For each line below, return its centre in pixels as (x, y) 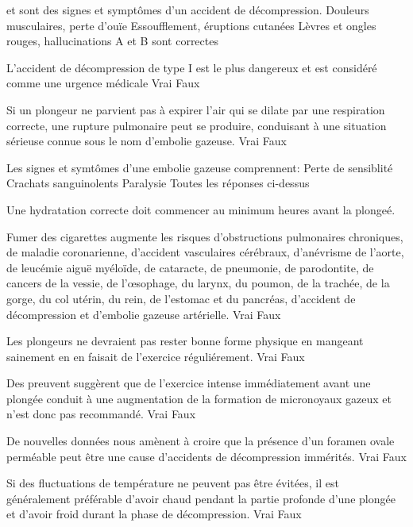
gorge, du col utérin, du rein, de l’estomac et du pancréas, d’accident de (181, 298)
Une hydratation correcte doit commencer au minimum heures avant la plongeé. (201, 209)
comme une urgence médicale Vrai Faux (103, 83)
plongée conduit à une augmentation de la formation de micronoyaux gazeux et (199, 398)
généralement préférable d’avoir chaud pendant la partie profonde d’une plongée (201, 498)
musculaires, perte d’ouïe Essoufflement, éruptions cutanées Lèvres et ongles (191, 25)
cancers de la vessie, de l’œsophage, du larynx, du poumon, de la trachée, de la (198, 283)
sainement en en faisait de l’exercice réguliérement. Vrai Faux (156, 356)
